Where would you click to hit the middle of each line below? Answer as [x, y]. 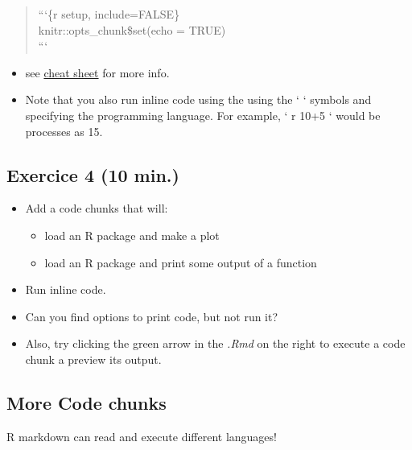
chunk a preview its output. [93, 359]
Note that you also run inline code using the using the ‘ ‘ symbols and [198, 99]
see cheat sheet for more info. [97, 72]
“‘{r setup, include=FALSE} [109, 14]
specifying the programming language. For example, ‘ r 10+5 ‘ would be [203, 115]
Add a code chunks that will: [97, 208]
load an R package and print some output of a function [181, 262]
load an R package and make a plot [132, 235]
